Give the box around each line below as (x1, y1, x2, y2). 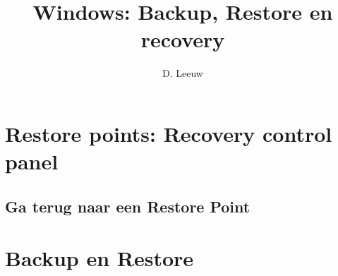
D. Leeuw (162, 66, 203, 80)
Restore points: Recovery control (5, 119, 332, 148)
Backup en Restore (5, 244, 194, 272)
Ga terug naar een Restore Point (5, 195, 251, 217)
